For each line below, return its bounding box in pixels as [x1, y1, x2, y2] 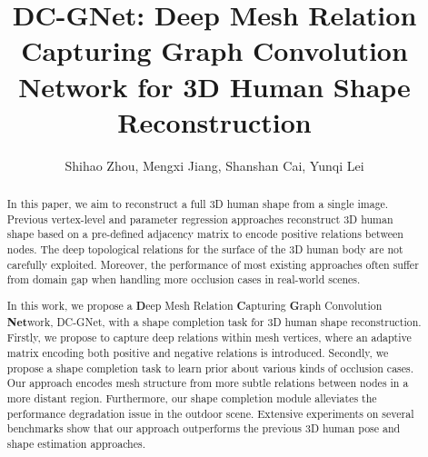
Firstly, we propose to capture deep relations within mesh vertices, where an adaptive [6, 330, 412, 345]
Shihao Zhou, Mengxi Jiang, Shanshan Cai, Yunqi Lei [65, 155, 364, 174]
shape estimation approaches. [6, 435, 145, 451]
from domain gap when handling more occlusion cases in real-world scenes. [6, 272, 361, 287]
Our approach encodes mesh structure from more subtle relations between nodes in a [6, 375, 409, 391]
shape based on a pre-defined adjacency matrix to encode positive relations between [6, 226, 403, 242]
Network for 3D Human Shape [18, 67, 411, 104]
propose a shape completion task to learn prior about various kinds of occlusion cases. [6, 360, 414, 375]
